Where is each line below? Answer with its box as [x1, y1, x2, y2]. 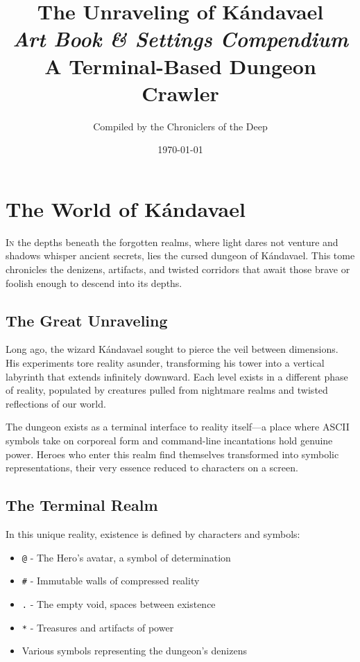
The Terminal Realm [6, 494, 158, 516]
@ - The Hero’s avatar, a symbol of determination [22, 550, 231, 564]
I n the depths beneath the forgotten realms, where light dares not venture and [6, 234, 338, 249]
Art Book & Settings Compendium [12, 24, 348, 53]
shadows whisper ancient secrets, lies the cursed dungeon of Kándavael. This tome [6, 248, 355, 263]
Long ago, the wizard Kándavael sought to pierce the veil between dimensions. [6, 342, 338, 356]
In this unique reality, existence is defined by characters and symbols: [6, 526, 300, 541]
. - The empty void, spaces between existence [22, 596, 216, 611]
